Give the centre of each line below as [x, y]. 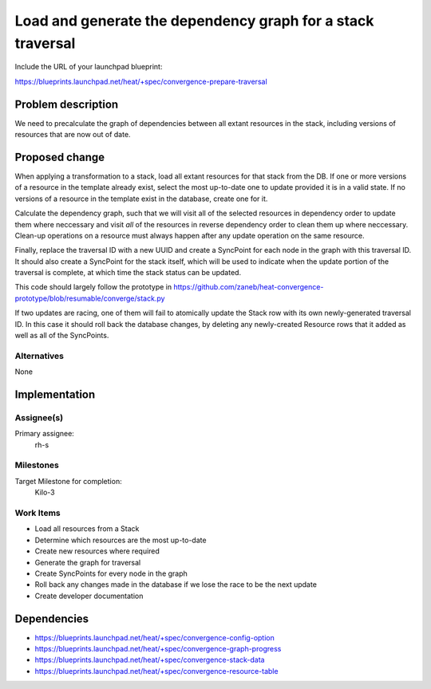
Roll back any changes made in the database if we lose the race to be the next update [176, 585]
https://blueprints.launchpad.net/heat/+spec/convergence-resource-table [156, 671]
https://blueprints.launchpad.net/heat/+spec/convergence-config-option [154, 637]
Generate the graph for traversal [88, 562]
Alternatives [39, 356]
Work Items [38, 513]
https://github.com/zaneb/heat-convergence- [248, 287]
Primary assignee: [45, 434]
